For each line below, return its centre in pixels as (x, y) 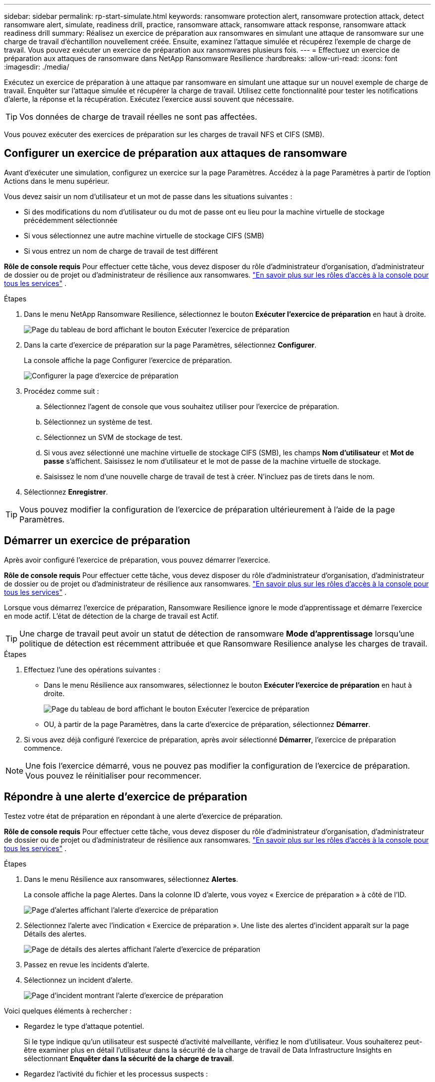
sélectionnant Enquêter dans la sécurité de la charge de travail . (129, 1058)
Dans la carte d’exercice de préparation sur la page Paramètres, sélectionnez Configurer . (170, 345)
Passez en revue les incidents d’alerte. (87, 964)
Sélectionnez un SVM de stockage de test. (113, 437)
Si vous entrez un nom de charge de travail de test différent (121, 251)
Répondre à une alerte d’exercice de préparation (126, 797)
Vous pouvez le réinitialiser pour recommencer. (113, 775)
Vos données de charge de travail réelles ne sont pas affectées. (138, 117)
